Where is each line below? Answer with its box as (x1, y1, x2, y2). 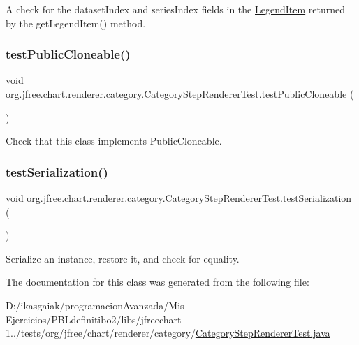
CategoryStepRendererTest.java (195, 325, 330, 340)
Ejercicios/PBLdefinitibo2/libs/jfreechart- (6, 311, 185, 326)
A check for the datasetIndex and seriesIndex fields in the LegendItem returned (6, 2, 345, 16)
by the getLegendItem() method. (6, 15, 146, 30)
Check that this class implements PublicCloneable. (6, 133, 222, 148)
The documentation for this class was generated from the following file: (6, 274, 309, 289)
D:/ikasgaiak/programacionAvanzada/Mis (6, 298, 184, 312)
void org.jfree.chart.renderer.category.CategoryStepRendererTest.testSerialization (6, 191, 352, 205)
